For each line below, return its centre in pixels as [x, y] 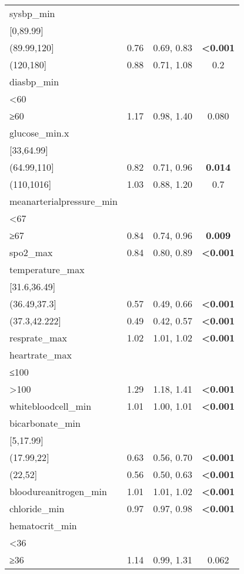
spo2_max [31, 252]
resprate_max [38, 338]
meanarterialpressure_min [63, 201]
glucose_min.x [39, 133]
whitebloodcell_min [51, 406]
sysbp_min [32, 13]
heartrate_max [41, 355]
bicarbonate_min [45, 423]
